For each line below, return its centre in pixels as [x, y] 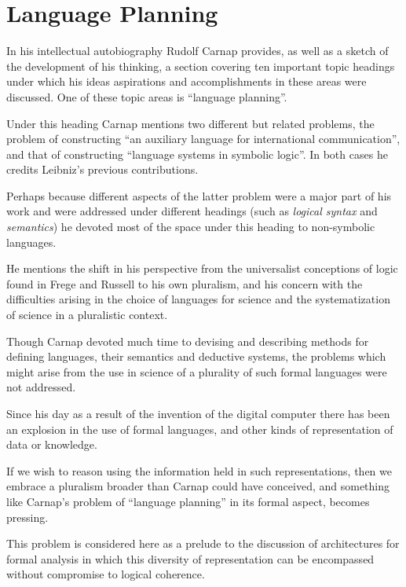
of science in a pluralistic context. [87, 315]
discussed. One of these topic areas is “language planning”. [147, 96]
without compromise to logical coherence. [106, 574]
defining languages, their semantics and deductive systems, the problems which [196, 356]
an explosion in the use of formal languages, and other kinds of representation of [200, 429]
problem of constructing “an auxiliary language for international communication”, [203, 139]
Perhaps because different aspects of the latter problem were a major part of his [199, 195]
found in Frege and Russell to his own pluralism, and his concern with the [185, 283]
